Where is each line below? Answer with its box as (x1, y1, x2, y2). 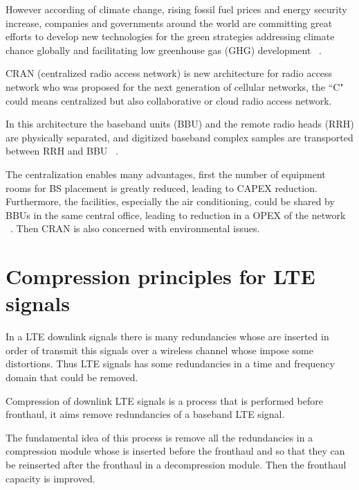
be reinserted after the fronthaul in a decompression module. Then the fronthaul (6, 457, 347, 471)
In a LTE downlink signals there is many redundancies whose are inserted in (6, 329, 329, 344)
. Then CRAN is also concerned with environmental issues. (10, 221, 260, 236)
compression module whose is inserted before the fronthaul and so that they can (6, 444, 345, 458)
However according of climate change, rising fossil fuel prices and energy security (6, 2, 347, 16)
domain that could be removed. (6, 370, 138, 384)
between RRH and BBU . (6, 143, 118, 158)
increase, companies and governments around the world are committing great (6, 15, 333, 30)
